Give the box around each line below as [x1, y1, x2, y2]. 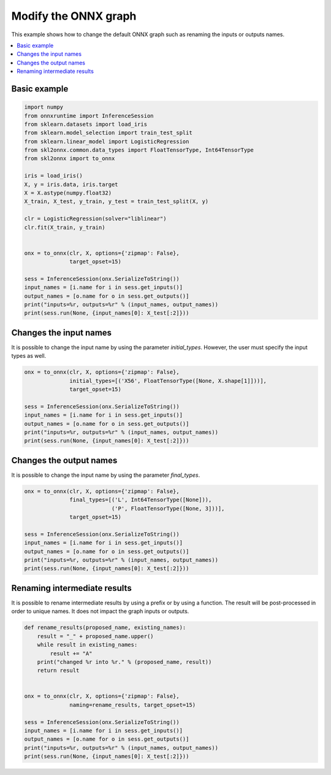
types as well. [11, 352, 47, 360]
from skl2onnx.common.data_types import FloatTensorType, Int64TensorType [24, 147, 254, 153]
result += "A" [50, 650, 93, 657]
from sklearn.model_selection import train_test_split [24, 129, 192, 136]
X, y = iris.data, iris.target [24, 181, 119, 188]
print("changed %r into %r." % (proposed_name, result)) [37, 658, 212, 665]
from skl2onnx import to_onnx [24, 155, 115, 162]
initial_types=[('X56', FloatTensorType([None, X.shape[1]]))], [69, 377, 267, 384]
